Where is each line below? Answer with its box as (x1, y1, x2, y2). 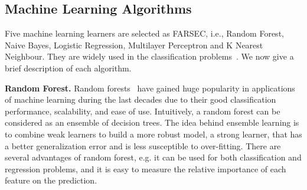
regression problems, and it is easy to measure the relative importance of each (5, 162, 286, 175)
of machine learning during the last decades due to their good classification (5, 93, 276, 106)
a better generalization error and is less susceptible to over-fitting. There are (5, 139, 281, 152)
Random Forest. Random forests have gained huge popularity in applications (5, 81, 295, 94)
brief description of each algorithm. (5, 61, 132, 74)
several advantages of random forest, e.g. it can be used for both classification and (5, 151, 302, 163)
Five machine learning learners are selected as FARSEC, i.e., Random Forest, (5, 27, 284, 40)
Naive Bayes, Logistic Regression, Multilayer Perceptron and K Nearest (5, 38, 263, 51)
